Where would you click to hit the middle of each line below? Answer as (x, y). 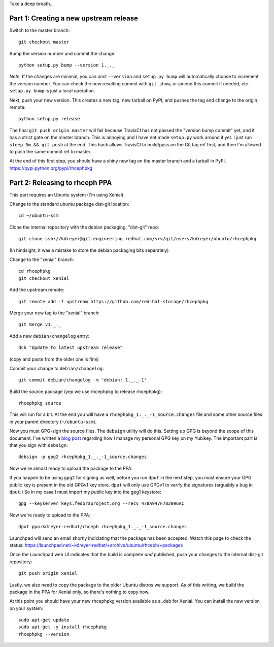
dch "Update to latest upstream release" (71, 348)
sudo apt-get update (44, 620)
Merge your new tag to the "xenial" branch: (55, 313)
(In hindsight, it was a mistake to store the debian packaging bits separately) (89, 250)
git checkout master (44, 42)
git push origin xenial (48, 573)
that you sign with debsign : (39, 445)
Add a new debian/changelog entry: (49, 336)
